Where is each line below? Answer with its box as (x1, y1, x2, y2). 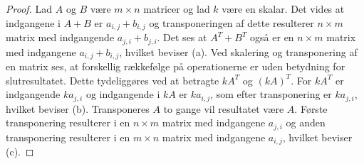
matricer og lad (143, 1, 210, 16)
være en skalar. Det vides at (222, 1, 345, 16)
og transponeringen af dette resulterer (149, 15, 314, 30)
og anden (286, 115, 326, 130)
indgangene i (6, 15, 61, 30)
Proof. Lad (6, 1, 53, 16)
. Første (294, 101, 328, 116)
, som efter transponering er (210, 87, 332, 102)
